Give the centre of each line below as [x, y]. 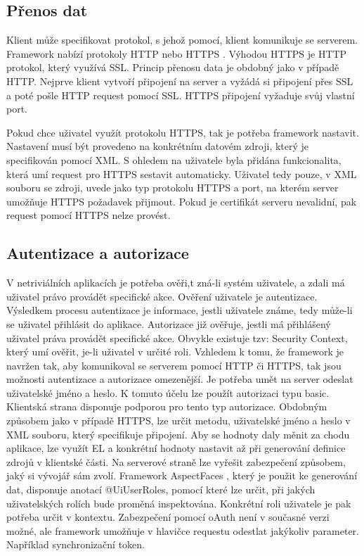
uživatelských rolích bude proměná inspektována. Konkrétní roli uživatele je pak [179, 503]
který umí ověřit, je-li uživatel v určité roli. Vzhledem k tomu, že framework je [175, 352]
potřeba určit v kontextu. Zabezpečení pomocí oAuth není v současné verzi [168, 517]
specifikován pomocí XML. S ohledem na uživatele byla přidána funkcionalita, [174, 159]
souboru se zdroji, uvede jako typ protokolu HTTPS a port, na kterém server [173, 188]
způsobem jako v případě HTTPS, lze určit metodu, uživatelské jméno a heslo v [178, 421]
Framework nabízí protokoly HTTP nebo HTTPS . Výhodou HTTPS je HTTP [177, 53]
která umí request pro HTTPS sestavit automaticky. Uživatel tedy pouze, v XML [182, 173]
